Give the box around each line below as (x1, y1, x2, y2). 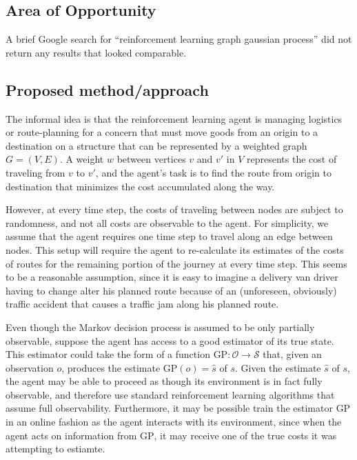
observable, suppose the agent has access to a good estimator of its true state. (6, 333, 334, 348)
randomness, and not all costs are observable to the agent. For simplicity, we (6, 215, 329, 230)
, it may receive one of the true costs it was (154, 428, 337, 442)
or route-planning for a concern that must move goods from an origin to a (6, 125, 318, 139)
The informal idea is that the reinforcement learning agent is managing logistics (6, 111, 343, 126)
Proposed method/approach (6, 79, 209, 100)
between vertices (116, 152, 186, 166)
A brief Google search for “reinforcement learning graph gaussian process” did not (6, 32, 352, 46)
